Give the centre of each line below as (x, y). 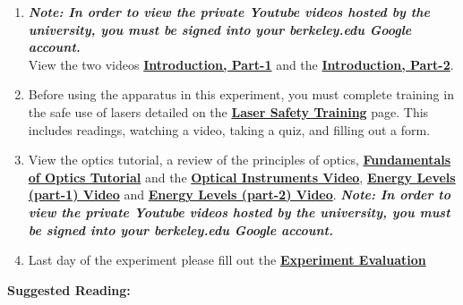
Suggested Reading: (69, 289)
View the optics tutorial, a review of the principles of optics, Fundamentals (240, 160)
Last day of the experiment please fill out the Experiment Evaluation (227, 260)
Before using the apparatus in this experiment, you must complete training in (241, 94)
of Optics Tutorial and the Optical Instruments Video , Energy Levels (242, 177)
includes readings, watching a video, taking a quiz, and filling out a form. (229, 129)
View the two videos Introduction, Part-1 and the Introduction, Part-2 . (241, 64)
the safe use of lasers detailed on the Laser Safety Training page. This (228, 111)
